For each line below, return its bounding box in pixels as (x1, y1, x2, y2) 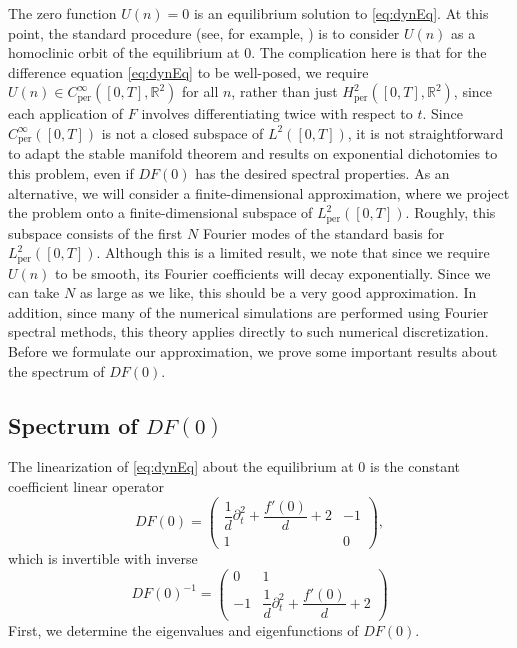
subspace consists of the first (8, 222, 183, 243)
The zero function (8, 3, 117, 23)
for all (182, 81, 219, 102)
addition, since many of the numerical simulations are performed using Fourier (8, 301, 489, 322)
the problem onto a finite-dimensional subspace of (8, 202, 313, 223)
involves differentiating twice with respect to (141, 103, 413, 124)
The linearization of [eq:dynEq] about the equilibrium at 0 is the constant (8, 456, 460, 477)
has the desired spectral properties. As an (195, 163, 450, 184)
